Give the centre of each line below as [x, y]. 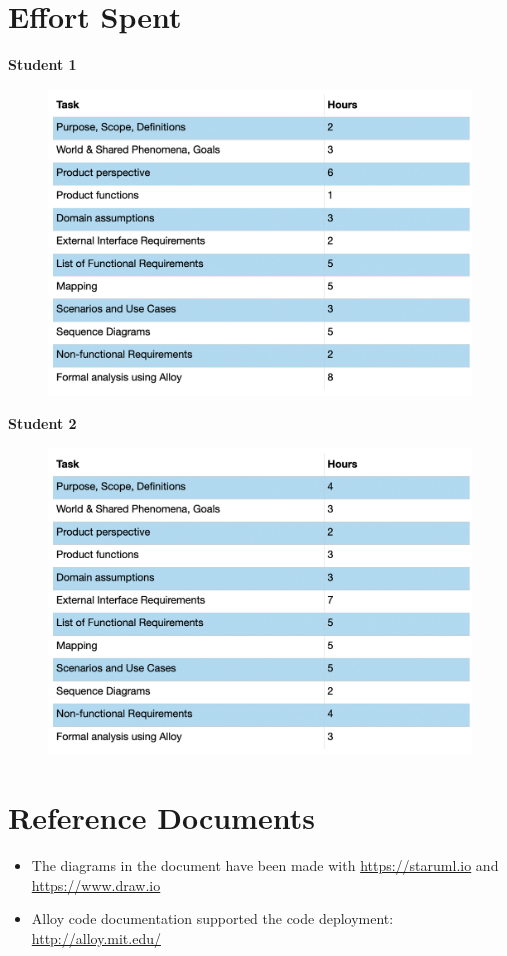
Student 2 [42, 423]
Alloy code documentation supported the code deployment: [212, 918]
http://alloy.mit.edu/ [96, 938]
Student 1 [42, 64]
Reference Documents [161, 817]
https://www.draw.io [96, 884]
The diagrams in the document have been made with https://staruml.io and [265, 865]
